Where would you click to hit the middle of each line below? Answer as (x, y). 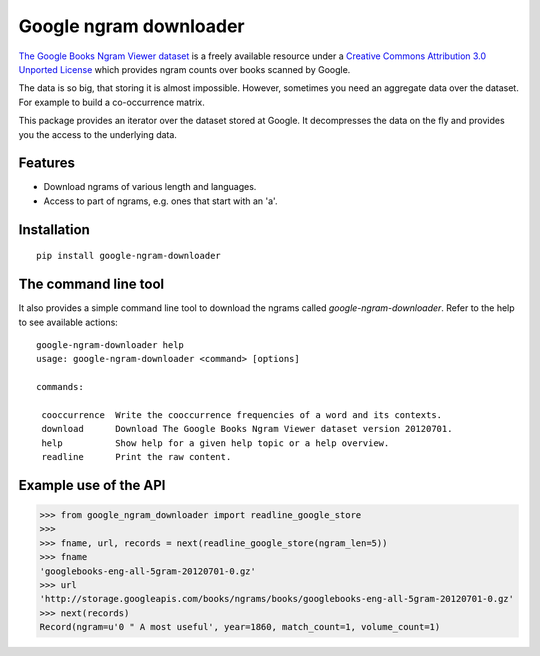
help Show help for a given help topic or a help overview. (215, 443)
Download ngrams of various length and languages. (150, 187)
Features (46, 163)
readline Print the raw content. (136, 457)
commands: (60, 387)
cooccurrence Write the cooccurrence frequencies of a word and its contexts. (242, 414)
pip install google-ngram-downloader (129, 256)
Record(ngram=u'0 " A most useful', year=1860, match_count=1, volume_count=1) (240, 627)
